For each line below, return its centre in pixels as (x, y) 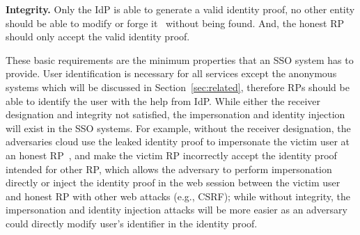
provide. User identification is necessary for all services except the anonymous (171, 73)
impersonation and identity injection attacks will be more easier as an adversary (177, 210)
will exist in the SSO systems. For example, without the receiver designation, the (178, 128)
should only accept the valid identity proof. (98, 37)
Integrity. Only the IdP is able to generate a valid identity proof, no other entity (180, 9)
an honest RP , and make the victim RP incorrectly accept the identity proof (171, 155)
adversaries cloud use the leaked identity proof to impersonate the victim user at (178, 141)
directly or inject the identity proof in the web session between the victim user (173, 183)
